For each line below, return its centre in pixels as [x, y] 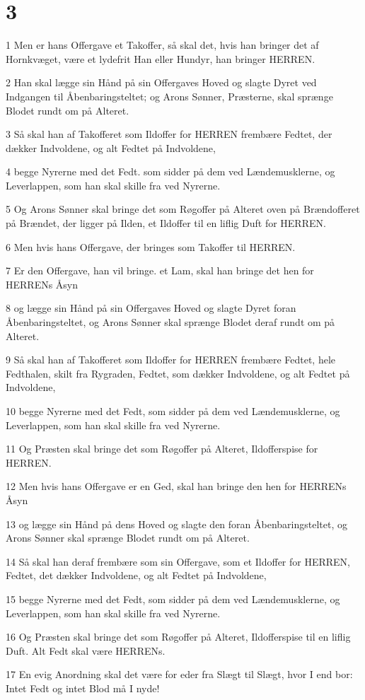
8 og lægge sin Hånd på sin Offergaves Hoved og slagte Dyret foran [151, 308]
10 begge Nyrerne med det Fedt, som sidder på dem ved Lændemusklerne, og [173, 411]
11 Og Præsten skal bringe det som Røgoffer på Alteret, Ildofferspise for [162, 449]
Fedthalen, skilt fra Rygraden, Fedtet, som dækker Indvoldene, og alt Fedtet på [178, 373]
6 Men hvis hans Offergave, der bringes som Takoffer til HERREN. [151, 246]
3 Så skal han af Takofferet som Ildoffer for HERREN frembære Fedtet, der [169, 134]
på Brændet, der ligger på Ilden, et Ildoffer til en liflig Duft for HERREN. [166, 223]
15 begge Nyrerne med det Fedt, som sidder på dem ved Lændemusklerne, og [173, 599]
